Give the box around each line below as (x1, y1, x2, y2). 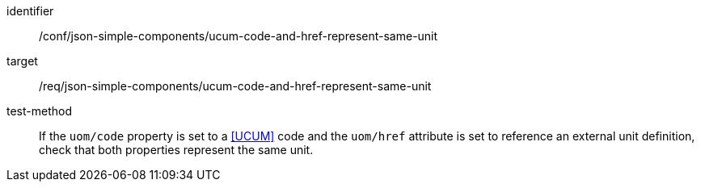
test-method (6, 104, 72, 118)
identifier (6, 4, 54, 18)
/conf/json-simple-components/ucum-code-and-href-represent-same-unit (39, 29, 438, 43)
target (6, 54, 38, 68)
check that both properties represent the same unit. (39, 143, 314, 157)
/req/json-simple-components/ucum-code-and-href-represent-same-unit (39, 79, 432, 93)
